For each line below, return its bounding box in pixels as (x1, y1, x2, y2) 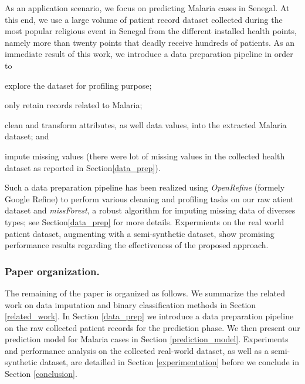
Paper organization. (5, 263, 100, 278)
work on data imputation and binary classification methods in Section (5, 298, 256, 310)
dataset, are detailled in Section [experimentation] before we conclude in (39, 356, 299, 368)
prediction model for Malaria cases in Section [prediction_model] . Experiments (5, 333, 289, 345)
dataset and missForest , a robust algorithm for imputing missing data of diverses (5, 204, 296, 216)
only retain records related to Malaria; (5, 99, 143, 111)
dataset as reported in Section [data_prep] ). (5, 161, 161, 173)
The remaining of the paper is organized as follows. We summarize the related (5, 286, 286, 299)
